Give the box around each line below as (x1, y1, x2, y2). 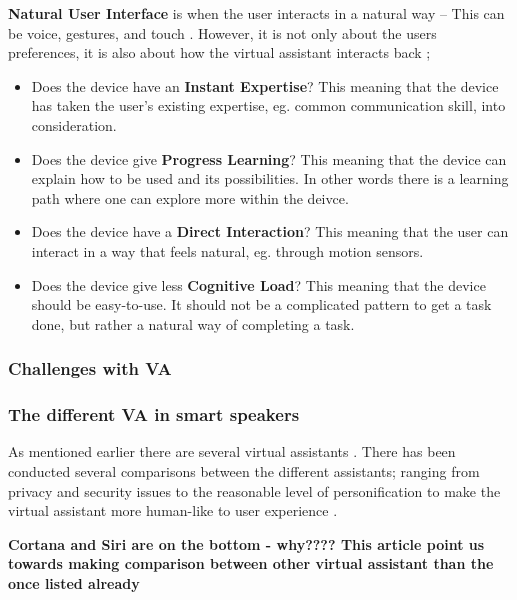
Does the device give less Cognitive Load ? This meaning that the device (31, 274, 486, 295)
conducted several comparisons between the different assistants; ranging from (8, 460, 480, 481)
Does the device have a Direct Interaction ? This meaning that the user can (31, 221, 509, 242)
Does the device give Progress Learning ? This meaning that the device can (31, 148, 507, 169)
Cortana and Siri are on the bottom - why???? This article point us (8, 533, 485, 554)
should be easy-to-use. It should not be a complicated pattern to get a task (31, 294, 492, 315)
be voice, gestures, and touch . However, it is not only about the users (8, 22, 437, 43)
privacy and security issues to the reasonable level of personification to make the (8, 480, 501, 501)
